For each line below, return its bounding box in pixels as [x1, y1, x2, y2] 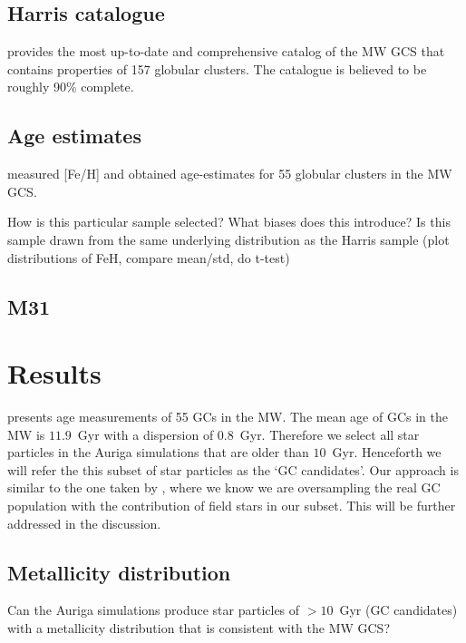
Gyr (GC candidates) [339, 600, 458, 619]
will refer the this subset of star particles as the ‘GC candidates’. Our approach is [7, 460, 459, 479]
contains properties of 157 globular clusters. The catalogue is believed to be [7, 59, 427, 78]
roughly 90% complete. [7, 77, 134, 96]
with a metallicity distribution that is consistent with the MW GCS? [7, 619, 391, 638]
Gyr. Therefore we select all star [239, 424, 420, 443]
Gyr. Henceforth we [332, 443, 442, 462]
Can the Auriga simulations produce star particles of [7, 600, 300, 619]
